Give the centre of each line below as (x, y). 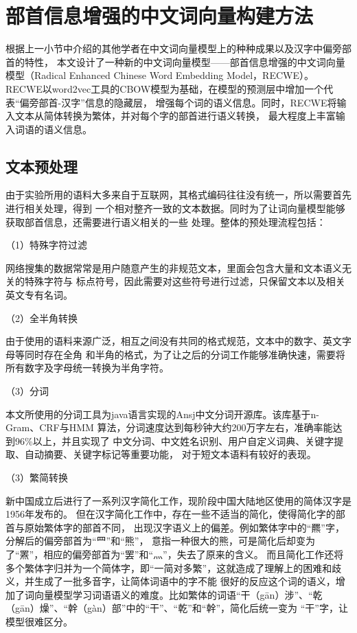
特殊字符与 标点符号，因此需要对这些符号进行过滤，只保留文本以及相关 (185, 281)
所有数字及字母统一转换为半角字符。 (87, 368)
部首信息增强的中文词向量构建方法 (160, 15)
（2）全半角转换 (42, 318)
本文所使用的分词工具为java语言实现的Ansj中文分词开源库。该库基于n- (163, 414)
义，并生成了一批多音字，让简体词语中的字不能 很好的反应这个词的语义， (171, 581)
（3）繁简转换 (37, 477)
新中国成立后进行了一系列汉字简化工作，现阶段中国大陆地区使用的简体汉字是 (178, 500)
